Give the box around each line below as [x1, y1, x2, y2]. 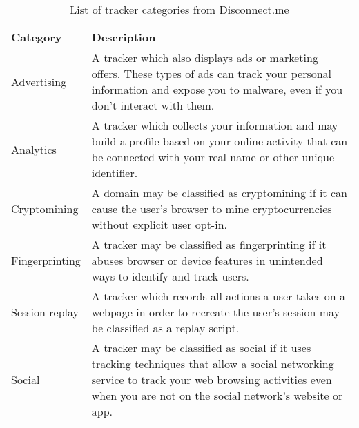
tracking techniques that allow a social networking [91, 356, 334, 371]
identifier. [91, 165, 138, 181]
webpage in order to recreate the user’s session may [91, 304, 340, 320]
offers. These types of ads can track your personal [91, 65, 332, 81]
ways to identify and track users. [91, 268, 249, 284]
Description [91, 29, 156, 45]
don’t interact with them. [91, 97, 215, 113]
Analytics [11, 141, 57, 157]
